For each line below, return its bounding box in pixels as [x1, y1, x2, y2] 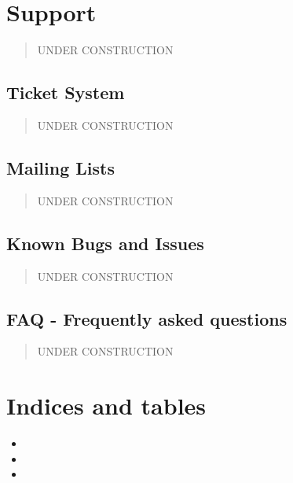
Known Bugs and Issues [6, 230, 204, 255]
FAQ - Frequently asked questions [6, 306, 288, 330]
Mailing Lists [6, 155, 115, 179]
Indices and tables [6, 389, 207, 422]
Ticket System [6, 80, 125, 105]
